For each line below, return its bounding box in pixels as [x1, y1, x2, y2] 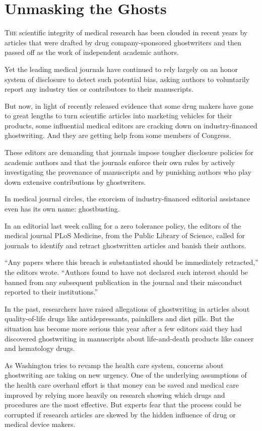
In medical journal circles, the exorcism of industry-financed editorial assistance [5, 193, 250, 204]
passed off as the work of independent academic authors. [5, 47, 179, 57]
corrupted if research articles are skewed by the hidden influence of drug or [5, 409, 236, 419]
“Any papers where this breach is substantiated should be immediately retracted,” [5, 257, 258, 267]
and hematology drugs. [5, 343, 75, 353]
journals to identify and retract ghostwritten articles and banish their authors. [5, 240, 246, 250]
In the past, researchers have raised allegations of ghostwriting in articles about [5, 303, 250, 314]
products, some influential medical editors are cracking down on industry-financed [5, 120, 257, 130]
